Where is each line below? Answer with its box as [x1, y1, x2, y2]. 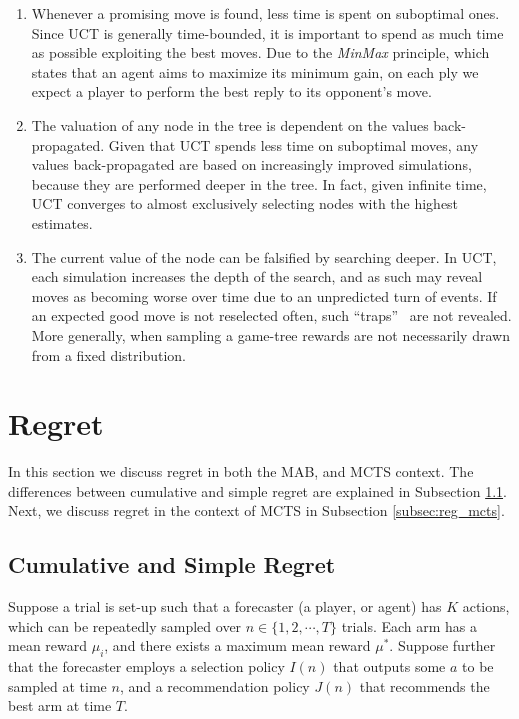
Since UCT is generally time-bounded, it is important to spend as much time [31, 22, 504, 43]
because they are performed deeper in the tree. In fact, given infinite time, [31, 173, 487, 194]
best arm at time [8, 695, 112, 716]
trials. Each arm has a [341, 615, 478, 636]
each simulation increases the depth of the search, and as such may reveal [31, 266, 483, 287]
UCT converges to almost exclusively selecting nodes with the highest [31, 193, 459, 214]
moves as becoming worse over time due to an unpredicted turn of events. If [31, 285, 497, 306]
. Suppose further [389, 635, 496, 656]
